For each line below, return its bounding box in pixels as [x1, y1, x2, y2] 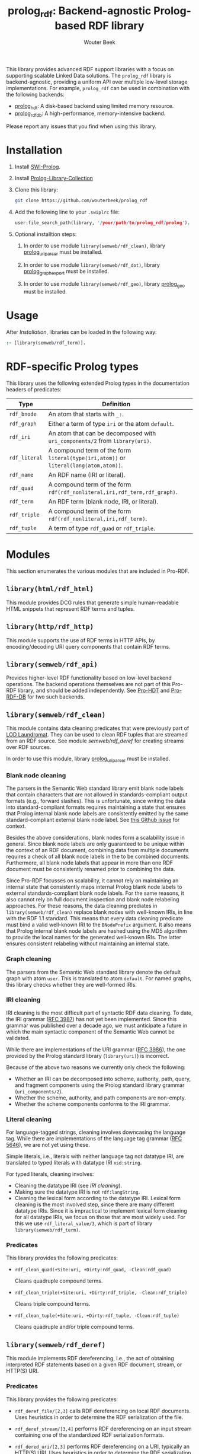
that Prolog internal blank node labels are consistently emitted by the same [6, 810, 188, 817]
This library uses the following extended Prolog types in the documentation [6, 380, 190, 387]
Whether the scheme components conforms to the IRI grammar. [14, 1100, 171, 1107]
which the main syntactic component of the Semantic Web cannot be [6, 1028, 175, 1035]
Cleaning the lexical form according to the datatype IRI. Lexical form [14, 1195, 181, 1202]
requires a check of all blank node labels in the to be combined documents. [6, 853, 190, 860]
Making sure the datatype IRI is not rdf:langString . [14, 1188, 140, 1195]
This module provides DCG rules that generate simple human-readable [6, 599, 179, 606]
